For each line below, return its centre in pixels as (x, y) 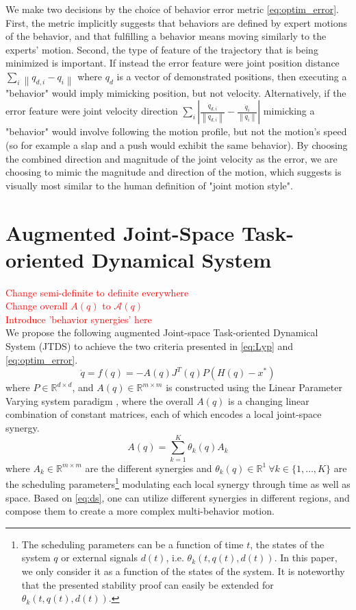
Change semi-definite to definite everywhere (97, 292)
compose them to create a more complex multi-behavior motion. (140, 511)
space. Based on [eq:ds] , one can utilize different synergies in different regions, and (178, 497)
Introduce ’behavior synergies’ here (79, 319)
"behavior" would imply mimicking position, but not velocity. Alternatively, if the (176, 92)
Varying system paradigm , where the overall (100, 400)
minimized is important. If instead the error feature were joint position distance (173, 63)
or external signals (99, 558)
